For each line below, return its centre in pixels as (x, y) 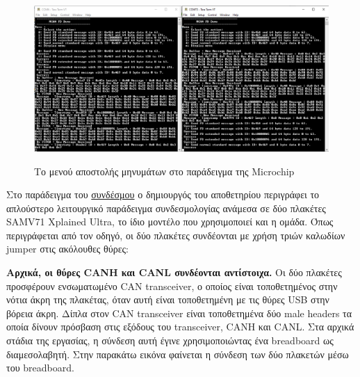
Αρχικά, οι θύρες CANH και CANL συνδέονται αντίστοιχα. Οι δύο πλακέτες (174, 272)
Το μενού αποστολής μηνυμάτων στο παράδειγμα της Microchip (164, 171)
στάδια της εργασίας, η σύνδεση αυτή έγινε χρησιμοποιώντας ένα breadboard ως (170, 340)
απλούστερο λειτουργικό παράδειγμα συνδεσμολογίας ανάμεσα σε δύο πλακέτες (166, 208)
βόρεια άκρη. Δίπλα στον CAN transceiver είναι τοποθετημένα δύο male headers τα (179, 313)
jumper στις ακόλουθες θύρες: (67, 249)
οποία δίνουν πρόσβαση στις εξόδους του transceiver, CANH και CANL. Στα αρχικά (180, 327)
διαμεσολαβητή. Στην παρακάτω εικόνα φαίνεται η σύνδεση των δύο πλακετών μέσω (178, 354)
